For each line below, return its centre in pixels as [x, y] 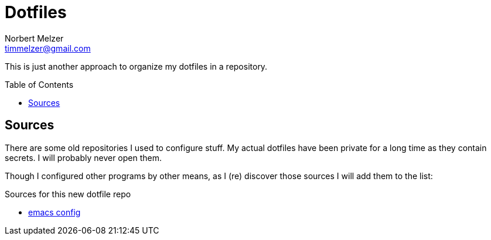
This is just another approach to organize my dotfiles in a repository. [136, 66]
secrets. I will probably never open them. [83, 157]
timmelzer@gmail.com [48, 48]
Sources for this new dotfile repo [68, 194]
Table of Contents [39, 84]
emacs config [54, 212]
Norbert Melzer [34, 38]
